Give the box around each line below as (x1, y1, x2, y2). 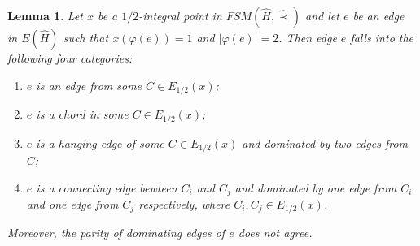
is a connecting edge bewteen (36, 179, 177, 196)
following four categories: (7, 50, 133, 66)
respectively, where (138, 196, 230, 212)
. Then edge (278, 29, 337, 45)
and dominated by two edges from (242, 134, 409, 151)
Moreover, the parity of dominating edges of (7, 224, 225, 241)
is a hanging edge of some (36, 134, 164, 151)
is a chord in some (36, 106, 129, 123)
